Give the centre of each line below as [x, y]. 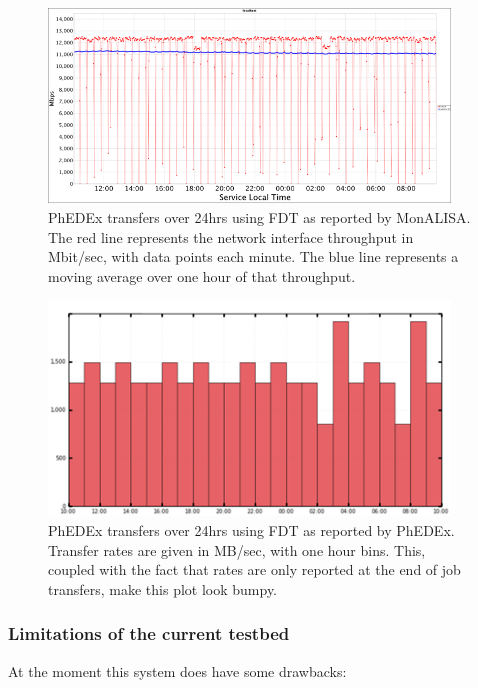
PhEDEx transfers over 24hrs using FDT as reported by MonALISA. [259, 217]
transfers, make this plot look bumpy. [162, 588]
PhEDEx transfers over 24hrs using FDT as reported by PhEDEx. [251, 529]
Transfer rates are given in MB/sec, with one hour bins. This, [237, 549]
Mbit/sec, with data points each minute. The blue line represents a [253, 256]
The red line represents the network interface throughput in [231, 236]
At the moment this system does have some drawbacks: [177, 670]
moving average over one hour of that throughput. [202, 275]
